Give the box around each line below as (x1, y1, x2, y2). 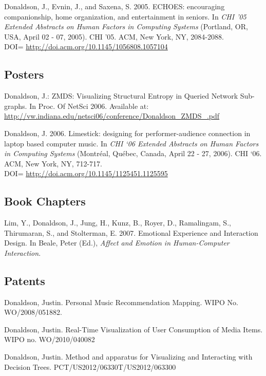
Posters (4, 66, 44, 82)
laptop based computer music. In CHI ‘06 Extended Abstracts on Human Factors (4, 138, 259, 148)
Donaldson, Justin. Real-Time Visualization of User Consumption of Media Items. (4, 324, 263, 334)
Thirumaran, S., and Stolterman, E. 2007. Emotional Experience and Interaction (4, 227, 258, 238)
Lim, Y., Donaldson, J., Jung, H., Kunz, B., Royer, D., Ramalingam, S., (4, 217, 231, 228)
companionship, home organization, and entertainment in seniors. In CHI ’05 (4, 11, 246, 22)
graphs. (4, 100, 27, 111)
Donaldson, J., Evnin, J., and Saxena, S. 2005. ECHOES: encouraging (4, 1, 225, 11)
